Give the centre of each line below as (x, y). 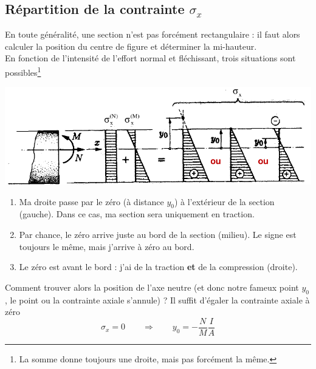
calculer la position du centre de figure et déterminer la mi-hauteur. (131, 46)
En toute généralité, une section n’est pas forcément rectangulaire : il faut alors (153, 34)
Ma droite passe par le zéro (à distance (91, 201)
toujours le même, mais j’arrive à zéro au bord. (107, 246)
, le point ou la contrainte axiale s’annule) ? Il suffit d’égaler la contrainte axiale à (157, 300)
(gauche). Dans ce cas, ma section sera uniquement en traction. (137, 214)
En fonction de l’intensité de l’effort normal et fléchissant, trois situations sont (150, 58)
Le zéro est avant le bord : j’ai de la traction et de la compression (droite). (158, 267)
